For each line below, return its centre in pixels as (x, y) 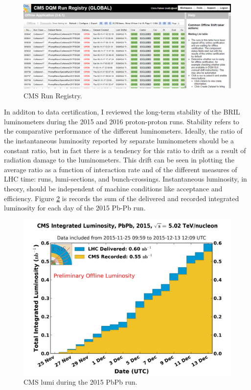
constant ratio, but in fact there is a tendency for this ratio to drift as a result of (125, 150)
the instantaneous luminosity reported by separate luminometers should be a (119, 141)
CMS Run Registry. (53, 95)
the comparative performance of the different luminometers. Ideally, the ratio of (123, 131)
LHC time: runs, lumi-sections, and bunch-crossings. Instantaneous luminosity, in (125, 179)
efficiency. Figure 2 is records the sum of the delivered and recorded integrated (122, 198)
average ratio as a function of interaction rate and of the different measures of (121, 169)
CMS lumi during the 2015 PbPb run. (80, 382)
